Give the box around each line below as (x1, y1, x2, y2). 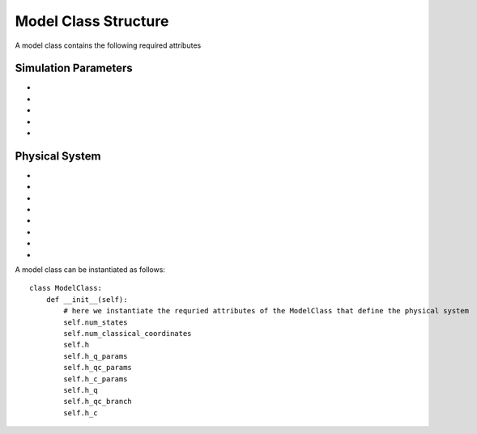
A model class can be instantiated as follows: (15, 265, 166, 274)
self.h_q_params (63, 351, 128, 360)
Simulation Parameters (15, 62, 133, 75)
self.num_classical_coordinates (63, 329, 192, 338)
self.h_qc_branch (63, 397, 133, 406)
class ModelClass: (29, 283, 103, 293)
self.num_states (63, 317, 128, 327)
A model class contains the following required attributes (15, 40, 202, 50)
